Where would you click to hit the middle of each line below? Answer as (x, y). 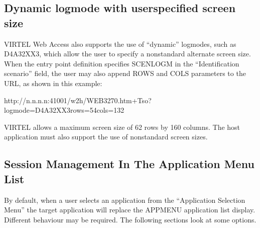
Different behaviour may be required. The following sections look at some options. (130, 219)
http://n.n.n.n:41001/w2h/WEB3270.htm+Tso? (78, 100)
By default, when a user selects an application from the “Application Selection (125, 200)
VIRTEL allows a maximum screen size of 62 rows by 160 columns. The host (122, 127)
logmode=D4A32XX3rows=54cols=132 (64, 110)
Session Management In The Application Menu (129, 164)
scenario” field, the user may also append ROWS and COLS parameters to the (125, 73)
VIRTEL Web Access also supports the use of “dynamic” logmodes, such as (120, 44)
